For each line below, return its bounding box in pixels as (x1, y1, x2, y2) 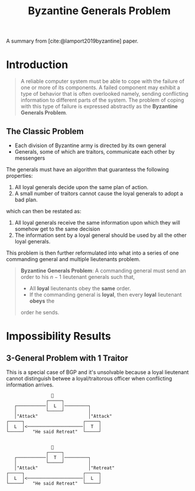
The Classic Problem (6, 126, 84, 136)
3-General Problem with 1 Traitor (6, 353, 128, 363)
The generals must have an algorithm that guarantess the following (6, 165, 170, 173)
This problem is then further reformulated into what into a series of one (6, 249, 179, 256)
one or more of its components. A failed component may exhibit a (20, 84, 180, 91)
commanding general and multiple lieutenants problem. (6, 255, 141, 262)
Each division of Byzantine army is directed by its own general (14, 142, 167, 149)
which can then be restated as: (6, 207, 82, 214)
